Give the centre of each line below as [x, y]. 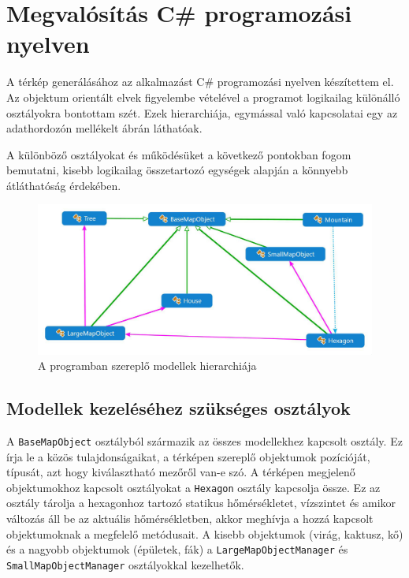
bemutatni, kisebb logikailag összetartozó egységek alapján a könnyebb [177, 170]
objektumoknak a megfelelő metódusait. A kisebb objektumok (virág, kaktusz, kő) [205, 533]
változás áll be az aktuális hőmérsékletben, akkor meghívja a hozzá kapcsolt [190, 518]
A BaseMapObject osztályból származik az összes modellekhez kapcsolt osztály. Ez [204, 440]
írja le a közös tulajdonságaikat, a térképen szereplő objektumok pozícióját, [188, 456]
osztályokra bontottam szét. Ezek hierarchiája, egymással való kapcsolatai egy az [202, 112]
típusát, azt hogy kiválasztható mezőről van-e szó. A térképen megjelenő [181, 472]
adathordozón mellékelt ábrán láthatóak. [104, 128]
